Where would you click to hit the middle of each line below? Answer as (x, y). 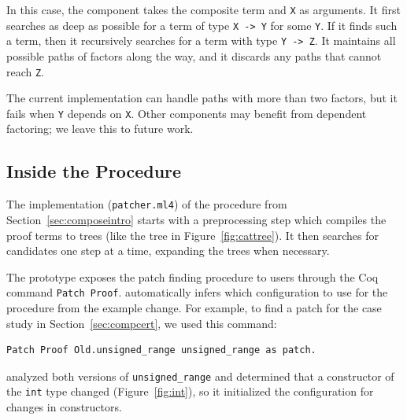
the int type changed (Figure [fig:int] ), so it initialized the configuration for (190, 391)
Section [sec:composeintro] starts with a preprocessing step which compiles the (196, 219)
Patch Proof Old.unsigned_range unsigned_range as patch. (161, 350)
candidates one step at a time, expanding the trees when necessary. (168, 251)
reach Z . (26, 71)
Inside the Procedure (94, 171)
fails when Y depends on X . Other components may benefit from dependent (187, 113)
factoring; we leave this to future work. (100, 129)
